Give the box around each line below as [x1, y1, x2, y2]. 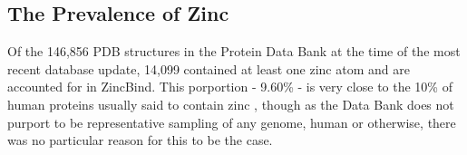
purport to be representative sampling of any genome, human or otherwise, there [7, 112, 456, 131]
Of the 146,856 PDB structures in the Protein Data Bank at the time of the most [7, 42, 461, 61]
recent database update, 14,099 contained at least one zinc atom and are [7, 59, 410, 78]
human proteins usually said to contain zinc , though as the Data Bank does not [7, 94, 454, 113]
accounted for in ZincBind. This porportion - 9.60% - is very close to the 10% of [7, 77, 452, 96]
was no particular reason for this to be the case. [7, 131, 273, 150]
